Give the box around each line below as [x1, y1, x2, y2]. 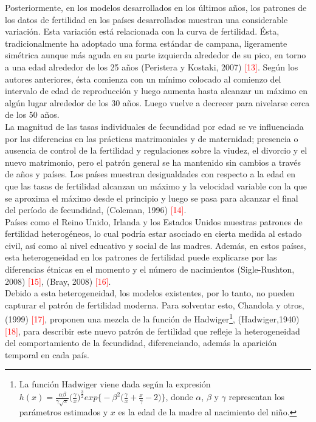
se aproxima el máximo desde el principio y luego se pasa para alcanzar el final [5, 191, 298, 204]
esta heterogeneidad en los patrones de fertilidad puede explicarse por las [5, 251, 277, 264]
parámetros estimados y [19, 406, 108, 418]
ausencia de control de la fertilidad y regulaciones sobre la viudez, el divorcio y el [5, 144, 307, 157]
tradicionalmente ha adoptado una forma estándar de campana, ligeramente [5, 36, 287, 49]
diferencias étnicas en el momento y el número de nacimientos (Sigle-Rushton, [5, 263, 295, 276]
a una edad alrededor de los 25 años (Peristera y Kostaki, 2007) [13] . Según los [5, 60, 298, 73]
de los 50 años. [5, 108, 60, 121]
